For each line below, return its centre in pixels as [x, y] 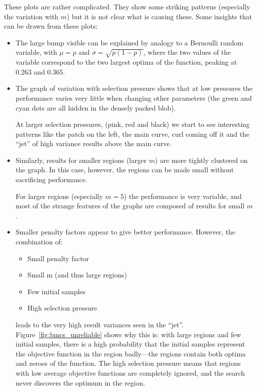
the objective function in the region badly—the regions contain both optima [131, 353]
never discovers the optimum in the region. [80, 382]
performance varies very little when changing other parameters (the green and [134, 98]
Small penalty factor [58, 258]
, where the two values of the [187, 52]
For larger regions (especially [59, 196]
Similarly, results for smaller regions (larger [81, 160]
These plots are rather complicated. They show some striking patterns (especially [127, 6]
